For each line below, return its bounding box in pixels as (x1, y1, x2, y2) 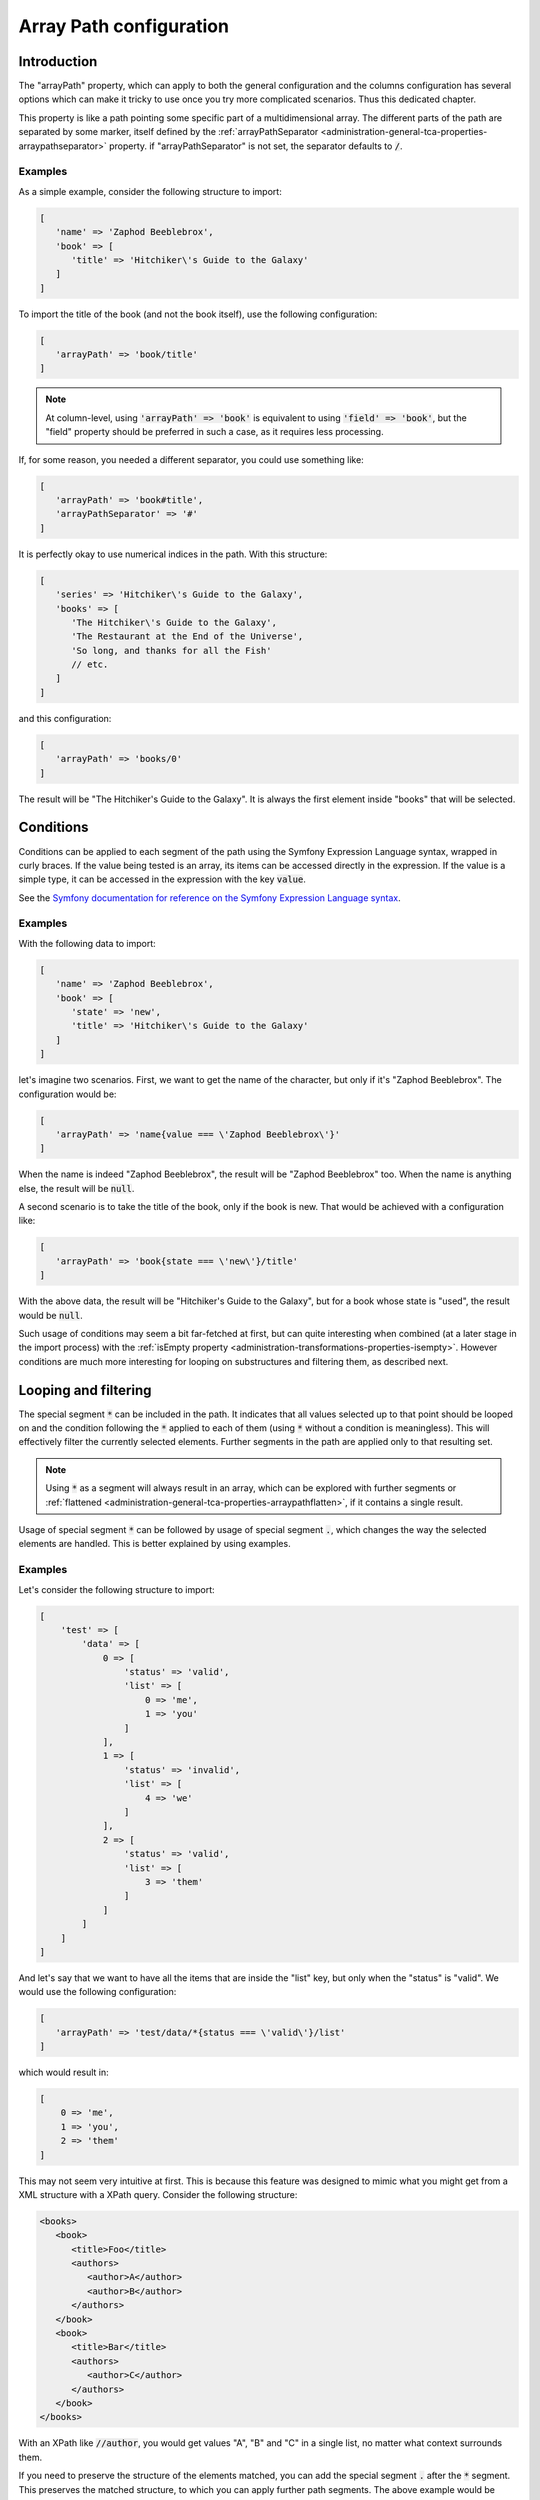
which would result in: (18, 2066, 109, 2079)
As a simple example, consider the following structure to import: (18, 185, 282, 197)
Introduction (18, 53, 98, 70)
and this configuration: (18, 712, 112, 724)
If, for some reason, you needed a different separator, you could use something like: (18, 453, 364, 465)
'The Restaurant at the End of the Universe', (71, 631, 304, 642)
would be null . (18, 1309, 84, 1321)
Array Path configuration (18, 15, 230, 37)
